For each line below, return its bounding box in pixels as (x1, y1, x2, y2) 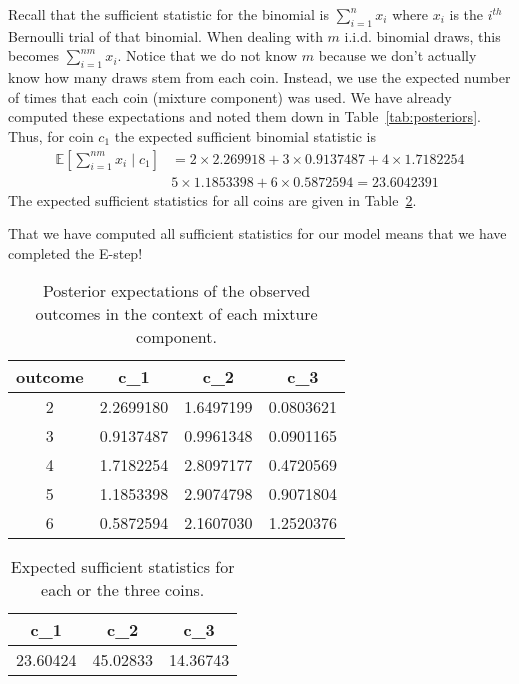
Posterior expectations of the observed (42, 279, 311, 303)
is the (449, 4, 484, 24)
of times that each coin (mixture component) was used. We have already (8, 86, 452, 107)
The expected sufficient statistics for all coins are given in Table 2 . (8, 189, 417, 210)
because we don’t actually (318, 45, 477, 66)
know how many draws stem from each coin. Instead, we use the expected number (8, 67, 511, 88)
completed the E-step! (8, 242, 143, 263)
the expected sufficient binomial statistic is (114, 125, 376, 146)
